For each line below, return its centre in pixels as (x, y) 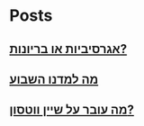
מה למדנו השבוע (54, 79)
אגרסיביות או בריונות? (68, 49)
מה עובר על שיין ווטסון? (72, 110)
